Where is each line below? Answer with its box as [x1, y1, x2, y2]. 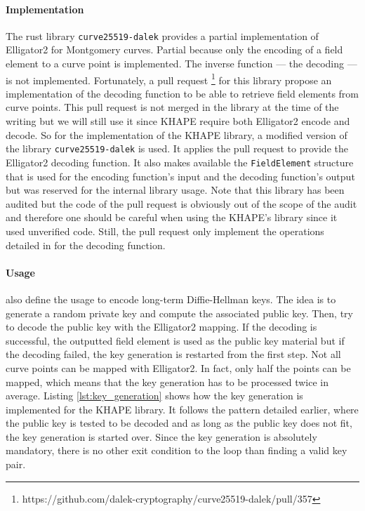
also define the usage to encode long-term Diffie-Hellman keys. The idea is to [6, 291, 336, 306]
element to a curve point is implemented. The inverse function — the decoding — [6, 56, 357, 71]
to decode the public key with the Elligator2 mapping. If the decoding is [6, 319, 317, 334]
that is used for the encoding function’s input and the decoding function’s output [6, 168, 355, 183]
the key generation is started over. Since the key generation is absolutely [6, 429, 317, 444]
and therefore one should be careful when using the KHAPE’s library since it [6, 210, 338, 225]
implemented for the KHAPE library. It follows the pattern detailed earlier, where [6, 401, 359, 416]
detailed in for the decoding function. [6, 237, 166, 252]
